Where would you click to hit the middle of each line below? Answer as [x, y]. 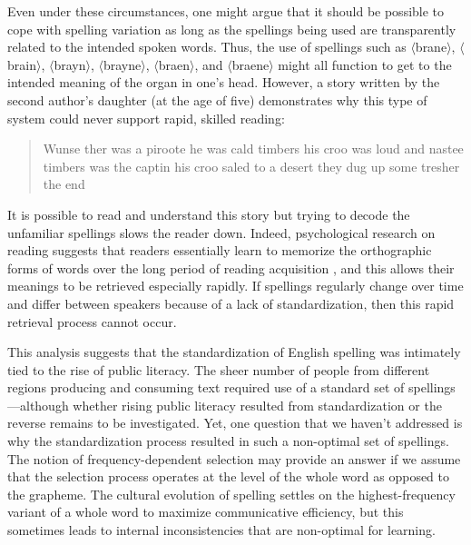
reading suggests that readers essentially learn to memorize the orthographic [220, 250]
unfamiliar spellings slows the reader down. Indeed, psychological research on [221, 232]
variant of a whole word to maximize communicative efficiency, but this [206, 512]
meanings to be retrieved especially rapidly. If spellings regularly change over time [235, 286]
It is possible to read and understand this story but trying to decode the [209, 214]
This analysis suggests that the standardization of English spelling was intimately [234, 352]
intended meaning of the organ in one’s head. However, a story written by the [224, 82]
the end [64, 184]
